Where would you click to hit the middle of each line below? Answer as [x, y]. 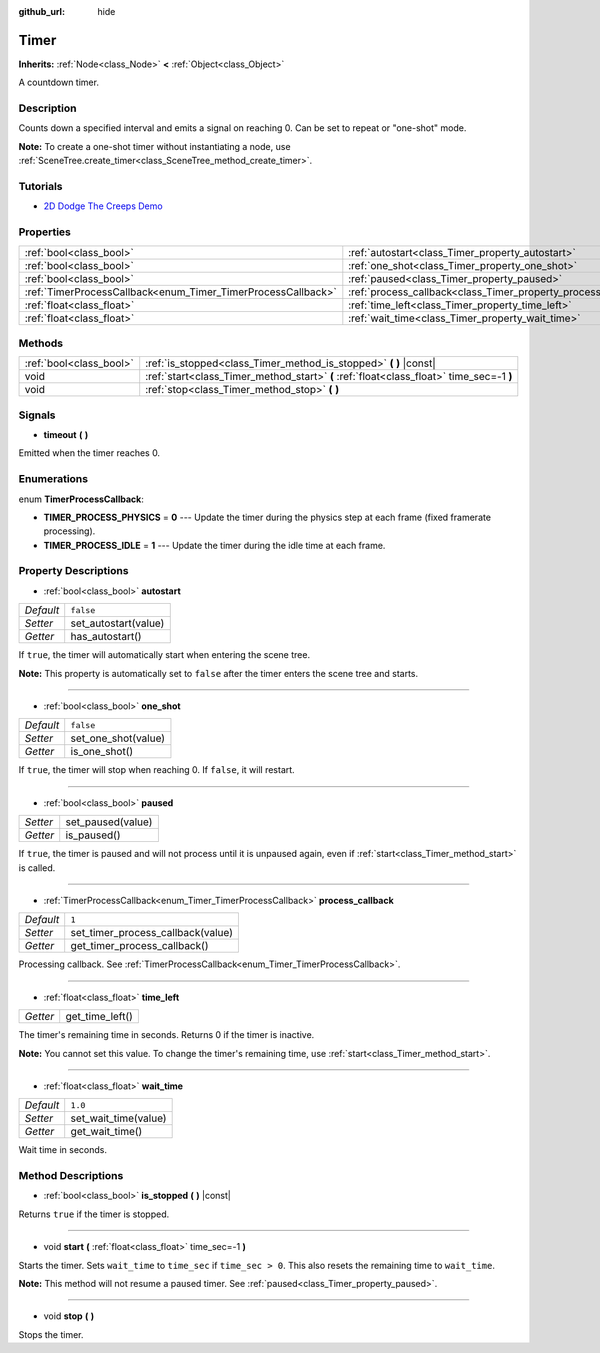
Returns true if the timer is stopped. [94, 1214]
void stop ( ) [69, 1316]
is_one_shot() [102, 752]
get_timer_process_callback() [139, 946]
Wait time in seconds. [62, 1150]
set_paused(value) [109, 822]
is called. [37, 867]
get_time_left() [99, 1017]
